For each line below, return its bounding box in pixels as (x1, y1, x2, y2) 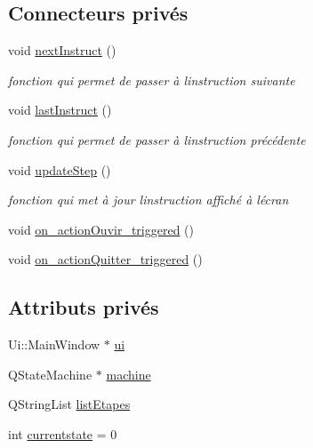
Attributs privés (8, 293, 159, 321)
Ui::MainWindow (8, 335, 100, 354)
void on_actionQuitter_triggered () (8, 250, 203, 268)
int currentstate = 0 (8, 424, 117, 443)
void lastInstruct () (8, 100, 112, 119)
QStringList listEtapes (8, 395, 131, 413)
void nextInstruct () (8, 41, 116, 60)
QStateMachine (8, 364, 92, 383)
